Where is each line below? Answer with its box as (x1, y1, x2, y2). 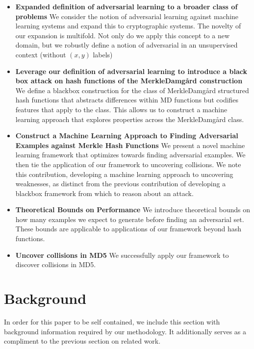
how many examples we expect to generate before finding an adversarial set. (15, 214, 244, 224)
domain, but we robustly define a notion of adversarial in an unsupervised (15, 40, 238, 50)
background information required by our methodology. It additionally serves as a (4, 326, 247, 336)
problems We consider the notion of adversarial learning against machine (15, 11, 239, 21)
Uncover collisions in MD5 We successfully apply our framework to (15, 249, 229, 260)
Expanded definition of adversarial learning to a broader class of (15, 1, 238, 11)
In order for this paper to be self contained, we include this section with (4, 316, 220, 326)
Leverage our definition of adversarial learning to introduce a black (15, 66, 247, 76)
